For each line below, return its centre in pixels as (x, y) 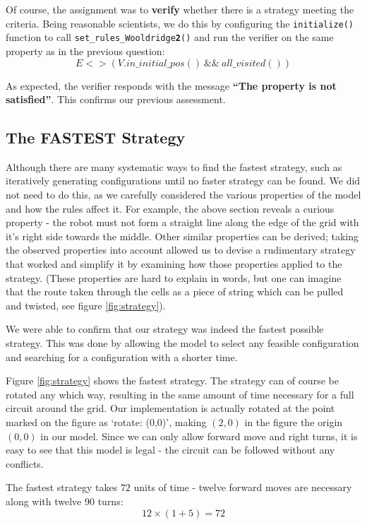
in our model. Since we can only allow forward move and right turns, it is (199, 436)
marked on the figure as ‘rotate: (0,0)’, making (106, 421)
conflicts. (25, 463)
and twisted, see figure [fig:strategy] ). (86, 305)
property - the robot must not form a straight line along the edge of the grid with (182, 222)
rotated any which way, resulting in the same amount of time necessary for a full (180, 394)
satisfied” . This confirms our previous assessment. (116, 99)
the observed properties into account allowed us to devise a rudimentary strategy (181, 250)
